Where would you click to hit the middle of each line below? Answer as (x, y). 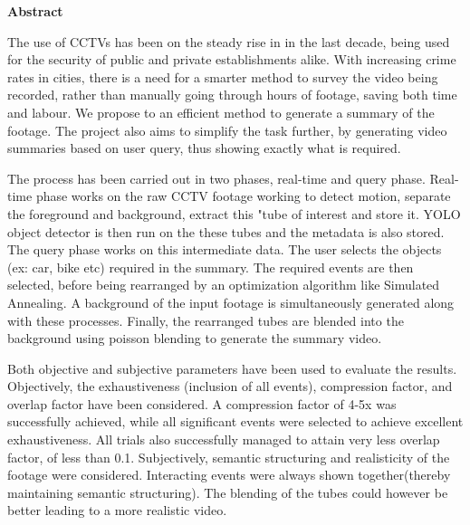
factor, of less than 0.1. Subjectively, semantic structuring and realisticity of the (229, 457)
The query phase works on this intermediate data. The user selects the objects (225, 249)
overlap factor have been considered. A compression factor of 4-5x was (202, 403)
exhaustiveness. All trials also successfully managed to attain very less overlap (224, 439)
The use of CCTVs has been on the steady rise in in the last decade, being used (229, 41)
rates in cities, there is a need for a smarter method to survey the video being (223, 76)
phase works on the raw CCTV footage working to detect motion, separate (243, 196)
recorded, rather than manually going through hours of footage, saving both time (232, 95)
